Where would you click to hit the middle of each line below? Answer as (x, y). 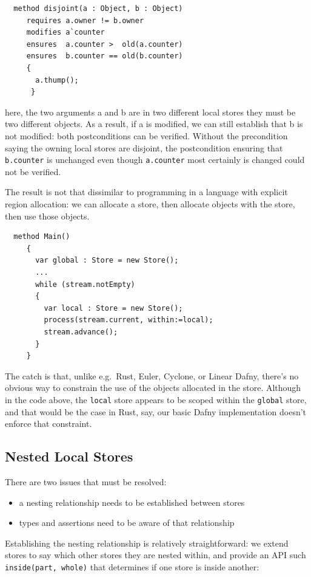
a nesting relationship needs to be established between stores (132, 502)
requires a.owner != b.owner (85, 20)
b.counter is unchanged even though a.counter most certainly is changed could (155, 160)
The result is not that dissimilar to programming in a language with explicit (146, 192)
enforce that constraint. (48, 423)
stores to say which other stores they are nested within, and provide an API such (155, 555)
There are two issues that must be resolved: (86, 481)
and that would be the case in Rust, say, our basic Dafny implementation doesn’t (156, 411)
